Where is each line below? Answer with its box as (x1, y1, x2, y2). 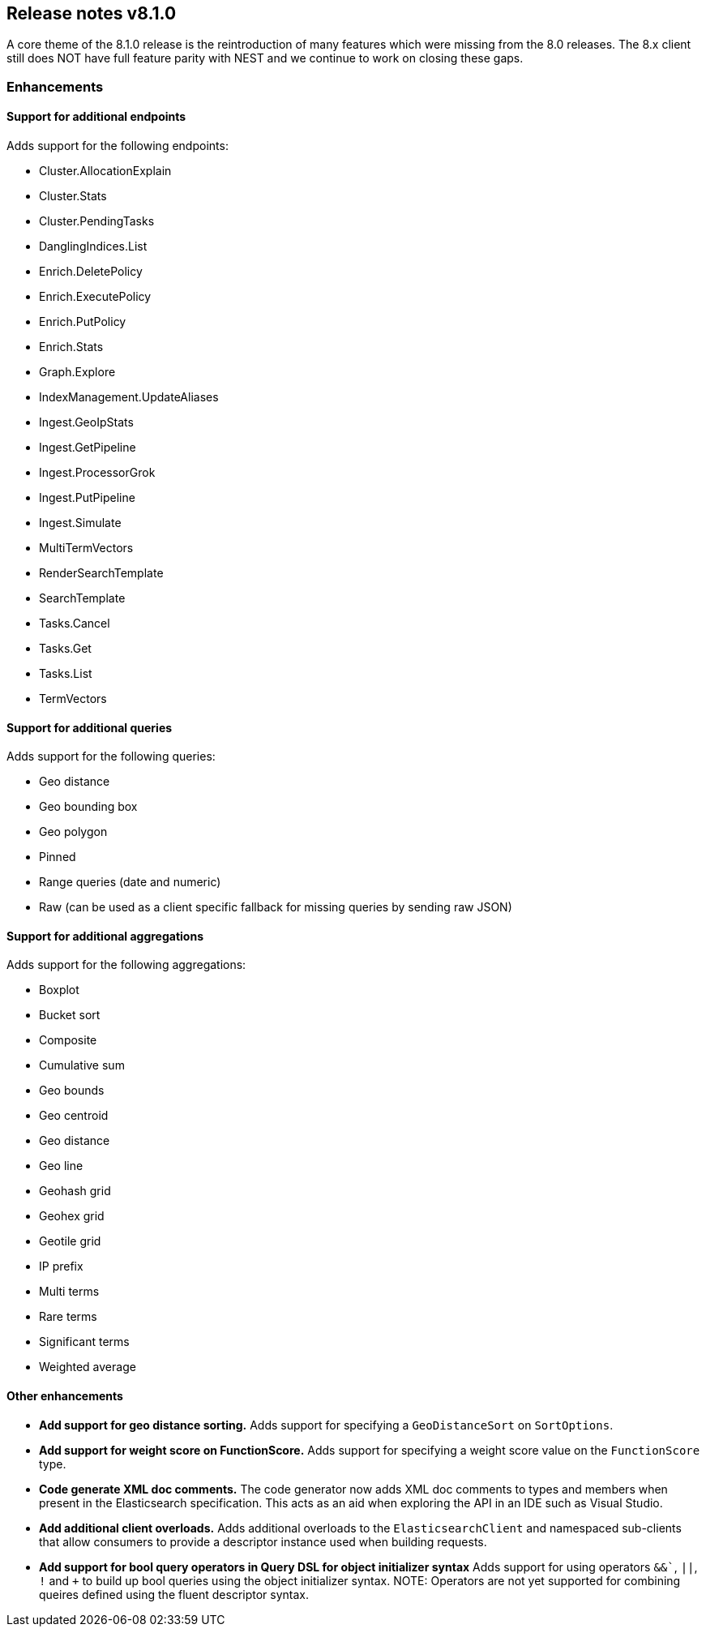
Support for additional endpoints (6, 109, 186, 124)
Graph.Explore (39, 365, 116, 379)
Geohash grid (39, 1184, 111, 1198)
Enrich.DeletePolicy (39, 264, 143, 279)
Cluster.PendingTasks (39, 214, 155, 229)
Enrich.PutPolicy (39, 315, 126, 329)
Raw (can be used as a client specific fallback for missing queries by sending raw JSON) (39, 900, 512, 915)
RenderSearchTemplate (39, 566, 164, 581)
